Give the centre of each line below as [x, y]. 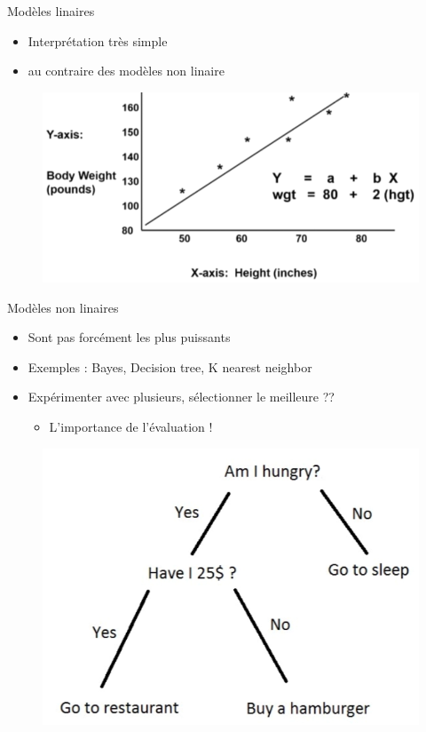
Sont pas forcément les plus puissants [129, 337]
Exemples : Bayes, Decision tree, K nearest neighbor [170, 366]
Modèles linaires [51, 11]
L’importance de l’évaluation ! [131, 426]
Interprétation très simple [98, 40]
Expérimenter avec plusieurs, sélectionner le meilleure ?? [181, 397]
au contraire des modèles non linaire [126, 71]
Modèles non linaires [63, 307]
